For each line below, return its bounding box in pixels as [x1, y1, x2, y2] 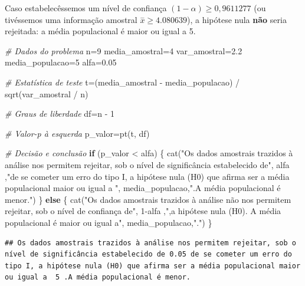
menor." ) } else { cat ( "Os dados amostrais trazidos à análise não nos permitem [5, 193, 291, 205]
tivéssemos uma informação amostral [5, 13, 137, 25]
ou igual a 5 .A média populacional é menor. [5, 273, 191, 282]
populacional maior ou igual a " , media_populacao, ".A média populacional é [5, 182, 281, 194]
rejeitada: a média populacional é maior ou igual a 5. [5, 25, 196, 37]
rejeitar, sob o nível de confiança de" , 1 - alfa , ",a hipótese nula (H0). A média [5, 205, 281, 217]
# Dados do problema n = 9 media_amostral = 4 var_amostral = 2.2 [5, 44, 242, 57]
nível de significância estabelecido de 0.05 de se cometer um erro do [5, 250, 292, 259]
